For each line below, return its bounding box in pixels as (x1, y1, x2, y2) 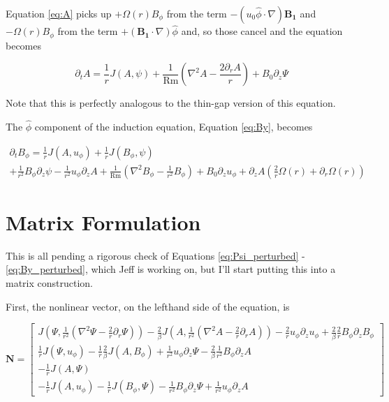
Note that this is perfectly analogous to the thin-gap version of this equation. (6, 96, 336, 110)
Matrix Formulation (6, 207, 201, 236)
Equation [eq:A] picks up (6, 6, 112, 20)
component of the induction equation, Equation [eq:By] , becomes (34, 119, 313, 134)
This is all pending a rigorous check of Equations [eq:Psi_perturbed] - (6, 248, 305, 262)
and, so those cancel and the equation (181, 24, 343, 38)
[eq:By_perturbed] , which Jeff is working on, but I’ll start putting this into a (6, 262, 336, 276)
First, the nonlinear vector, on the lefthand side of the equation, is (6, 299, 290, 313)
